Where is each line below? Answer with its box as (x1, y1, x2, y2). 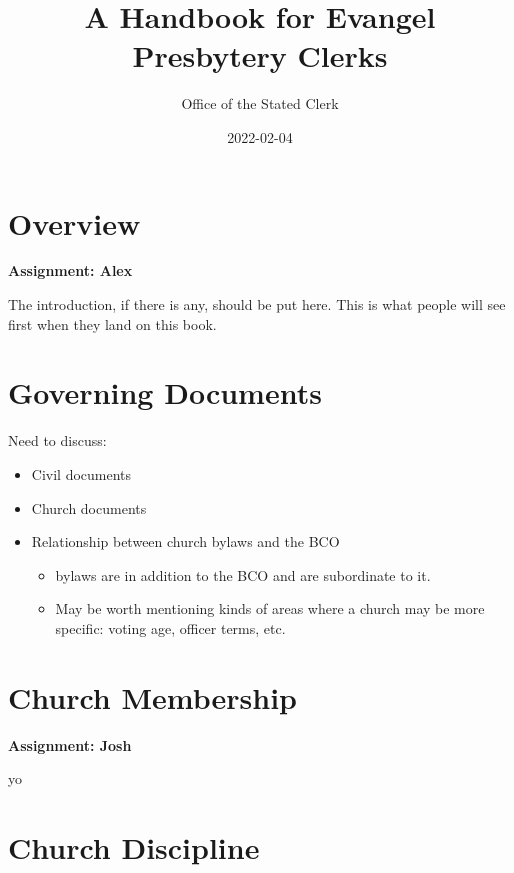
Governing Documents (8, 372, 322, 413)
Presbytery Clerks (132, 35, 388, 76)
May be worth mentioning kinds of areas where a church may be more (55, 598, 485, 619)
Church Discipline (8, 827, 260, 867)
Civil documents (31, 463, 132, 484)
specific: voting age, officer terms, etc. (55, 617, 286, 638)
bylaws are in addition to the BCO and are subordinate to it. (55, 564, 431, 585)
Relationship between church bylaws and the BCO (31, 531, 340, 552)
